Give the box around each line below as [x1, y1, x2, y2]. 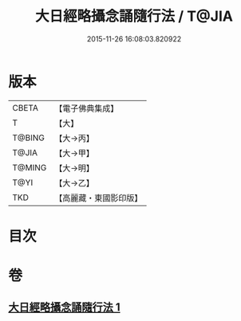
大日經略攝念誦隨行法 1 [8, 300, 121, 315]
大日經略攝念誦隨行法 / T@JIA [34, 7, 234, 25]
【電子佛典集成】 [54, 103, 119, 114]
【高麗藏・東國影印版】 [54, 192, 143, 203]
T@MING [12, 162, 47, 173]
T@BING [12, 132, 45, 143]
